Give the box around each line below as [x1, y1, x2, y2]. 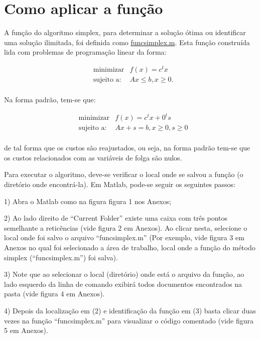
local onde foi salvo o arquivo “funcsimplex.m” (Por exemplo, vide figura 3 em [4, 232, 244, 243]
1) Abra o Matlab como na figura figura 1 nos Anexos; [4, 196, 172, 206]
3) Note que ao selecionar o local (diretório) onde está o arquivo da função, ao [4, 269, 244, 279]
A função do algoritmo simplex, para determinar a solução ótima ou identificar [4, 27, 246, 38]
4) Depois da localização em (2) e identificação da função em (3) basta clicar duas [4, 305, 256, 315]
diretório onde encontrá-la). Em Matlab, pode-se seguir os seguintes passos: [4, 179, 236, 190]
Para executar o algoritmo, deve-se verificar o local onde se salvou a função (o [4, 169, 243, 180]
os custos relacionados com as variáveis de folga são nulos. [4, 152, 182, 162]
